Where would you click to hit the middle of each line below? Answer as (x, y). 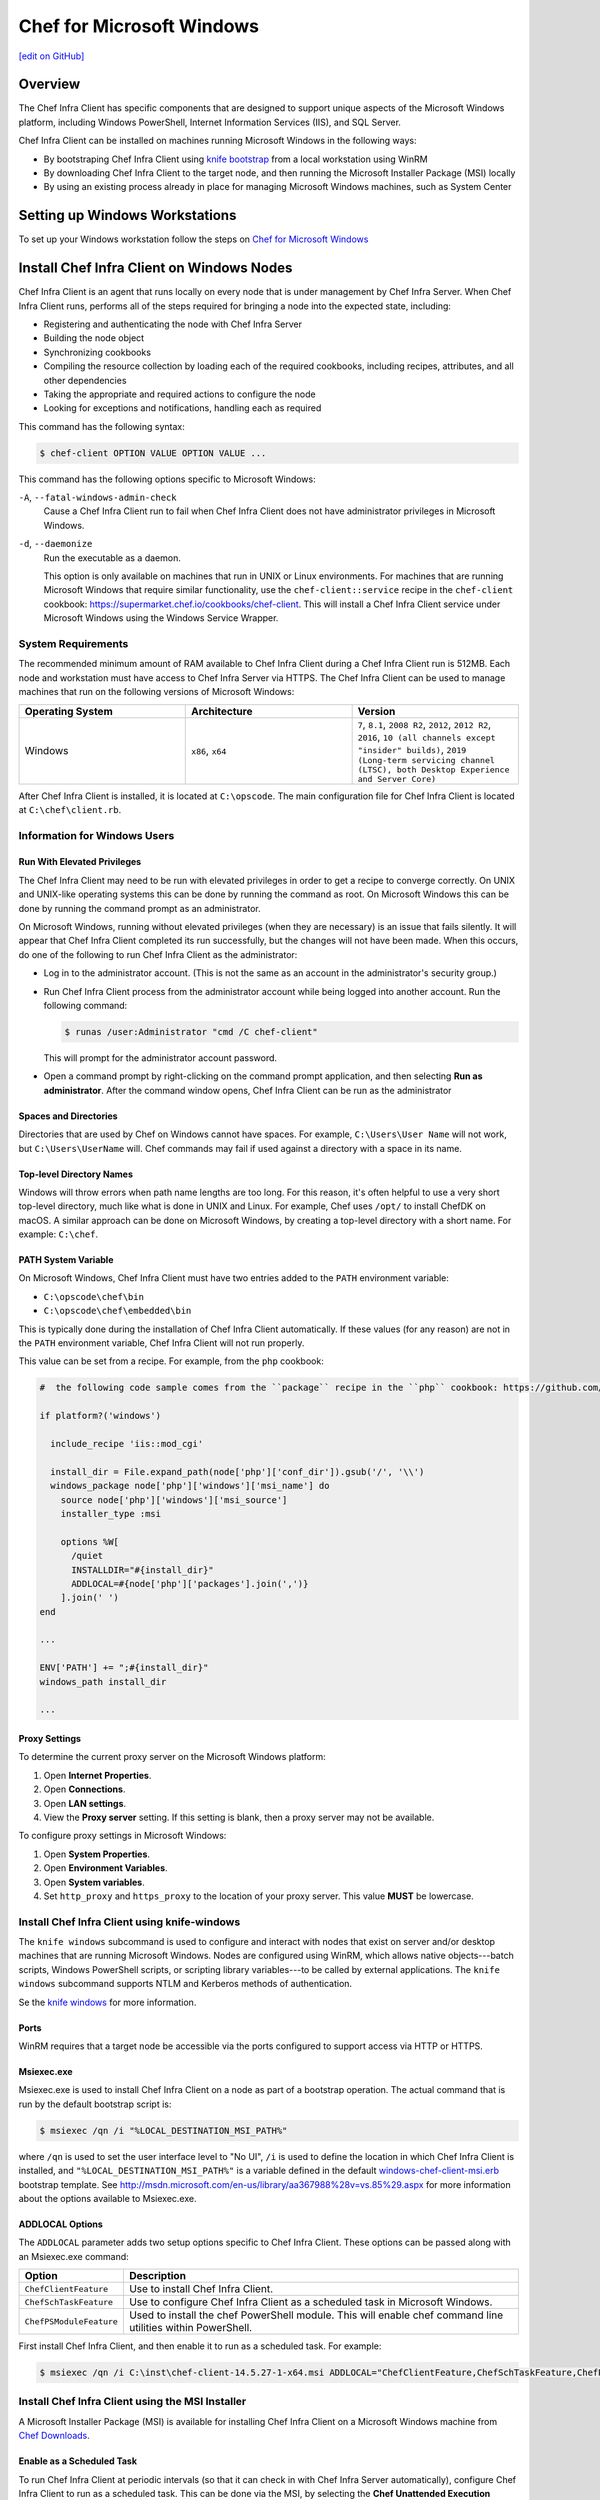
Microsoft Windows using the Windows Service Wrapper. (161, 618)
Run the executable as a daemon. (112, 557)
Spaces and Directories (68, 1116)
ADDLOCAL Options (61, 2224)
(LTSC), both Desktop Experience (433, 769)
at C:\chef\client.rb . (70, 809)
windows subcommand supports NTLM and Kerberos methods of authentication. (185, 1984)
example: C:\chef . (58, 1234)
